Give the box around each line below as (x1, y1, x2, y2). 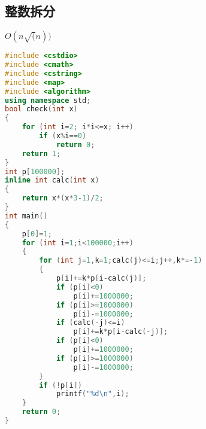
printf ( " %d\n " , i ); (56, 390, 129, 398)
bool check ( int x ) (5, 105, 78, 114)
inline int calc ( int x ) (5, 176, 99, 185)
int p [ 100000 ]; (5, 167, 65, 176)
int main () (5, 211, 48, 220)
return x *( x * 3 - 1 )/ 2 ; (22, 194, 104, 203)
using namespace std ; (5, 96, 91, 105)
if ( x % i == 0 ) (39, 132, 87, 141)
